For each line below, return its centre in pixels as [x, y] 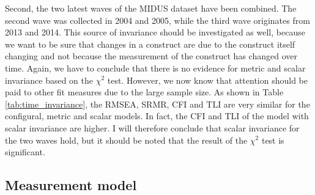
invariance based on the [49, 80]
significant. [25, 152]
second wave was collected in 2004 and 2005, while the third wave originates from [157, 20]
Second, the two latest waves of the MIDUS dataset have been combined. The [151, 8]
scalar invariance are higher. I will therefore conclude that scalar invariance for [152, 127]
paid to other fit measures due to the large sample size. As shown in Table [144, 92]
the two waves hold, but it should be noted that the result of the [126, 140]
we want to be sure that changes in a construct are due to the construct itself [150, 44]
